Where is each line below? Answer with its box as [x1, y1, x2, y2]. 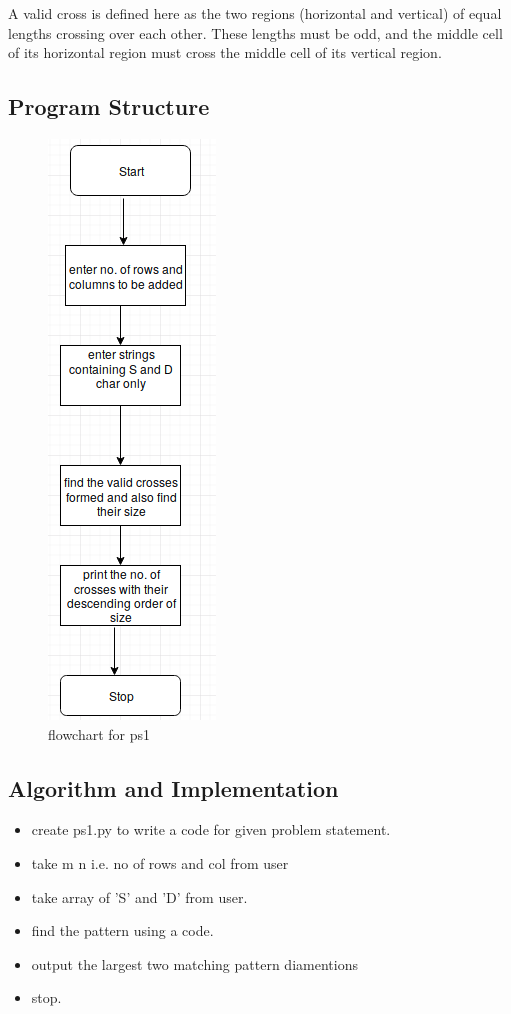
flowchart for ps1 [48, 723, 151, 744]
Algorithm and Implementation [8, 772, 339, 803]
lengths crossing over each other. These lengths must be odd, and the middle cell [8, 22, 503, 43]
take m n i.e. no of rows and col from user [31, 852, 289, 873]
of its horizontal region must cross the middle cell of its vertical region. [8, 42, 442, 63]
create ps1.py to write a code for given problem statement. [31, 819, 391, 840]
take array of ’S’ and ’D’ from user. [31, 886, 248, 907]
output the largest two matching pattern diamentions [31, 953, 358, 974]
